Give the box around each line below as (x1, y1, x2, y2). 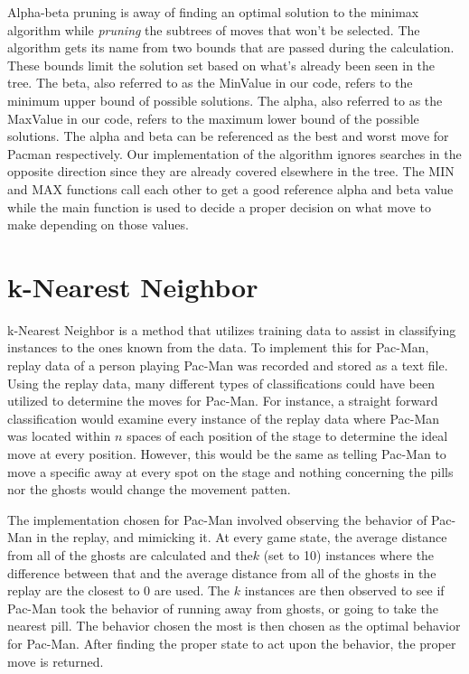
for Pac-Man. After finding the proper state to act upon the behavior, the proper (7, 633, 456, 652)
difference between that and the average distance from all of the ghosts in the (7, 563, 436, 582)
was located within (7, 426, 111, 445)
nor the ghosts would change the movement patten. (7, 480, 291, 499)
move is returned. (7, 651, 104, 670)
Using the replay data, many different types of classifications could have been (7, 373, 435, 392)
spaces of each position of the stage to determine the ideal (127, 426, 448, 445)
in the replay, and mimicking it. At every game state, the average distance (36, 528, 447, 547)
